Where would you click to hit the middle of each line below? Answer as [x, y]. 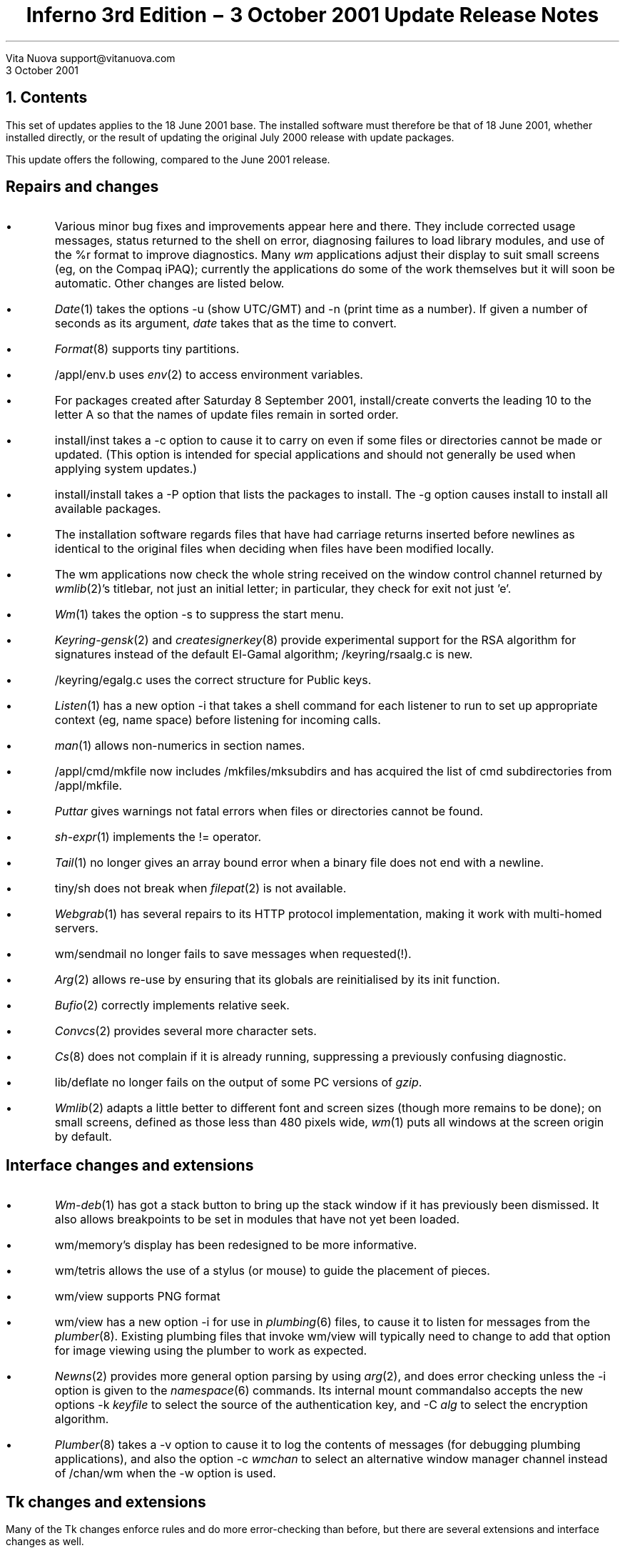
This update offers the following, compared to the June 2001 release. [168, 159]
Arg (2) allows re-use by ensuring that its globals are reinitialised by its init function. [277, 980]
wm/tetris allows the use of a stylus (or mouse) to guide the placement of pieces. [272, 1271]
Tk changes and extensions [106, 1502]
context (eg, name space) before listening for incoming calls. [218, 720]
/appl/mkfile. [88, 786]
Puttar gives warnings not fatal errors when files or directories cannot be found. [269, 811]
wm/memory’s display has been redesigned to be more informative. [236, 1245]
